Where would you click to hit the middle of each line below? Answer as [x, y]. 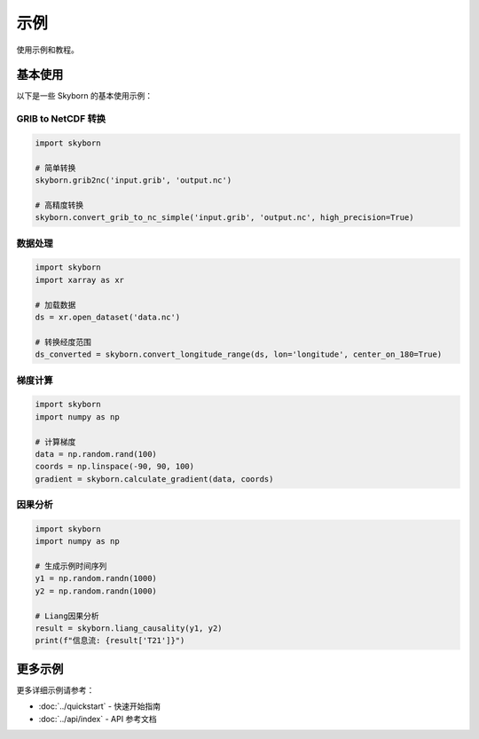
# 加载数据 [55, 305]
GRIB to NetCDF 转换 [61, 119]
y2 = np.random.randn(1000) [96, 591]
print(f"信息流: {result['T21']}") [110, 641]
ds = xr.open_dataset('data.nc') [108, 318]
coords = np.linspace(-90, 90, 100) [115, 467]
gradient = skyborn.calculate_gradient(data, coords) [154, 479]
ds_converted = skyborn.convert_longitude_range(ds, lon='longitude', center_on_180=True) [239, 354]
